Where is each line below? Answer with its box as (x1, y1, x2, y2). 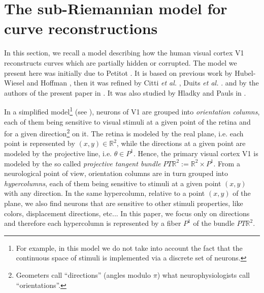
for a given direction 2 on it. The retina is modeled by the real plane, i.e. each (4, 127, 244, 138)
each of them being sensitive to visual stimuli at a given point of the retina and (4, 116, 251, 127)
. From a (213, 158, 240, 168)
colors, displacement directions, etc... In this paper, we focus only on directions (4, 208, 250, 218)
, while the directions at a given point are (116, 138, 246, 149)
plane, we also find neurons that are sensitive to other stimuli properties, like (4, 197, 243, 208)
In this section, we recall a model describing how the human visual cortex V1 (4, 47, 244, 58)
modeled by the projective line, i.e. (4, 148, 112, 158)
